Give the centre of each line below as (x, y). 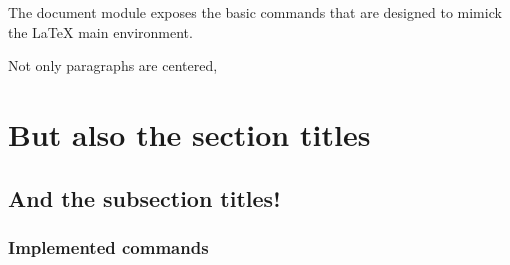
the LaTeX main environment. (100, 31)
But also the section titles (189, 133)
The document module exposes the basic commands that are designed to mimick (255, 12)
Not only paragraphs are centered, (113, 65)
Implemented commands (108, 246)
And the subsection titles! (144, 197)
